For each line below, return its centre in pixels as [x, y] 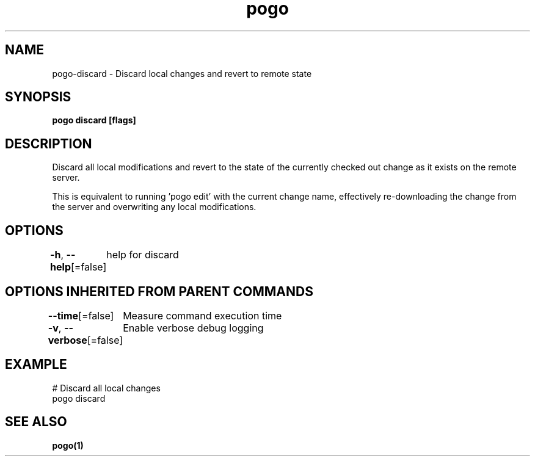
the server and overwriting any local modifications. [154, 207]
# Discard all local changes [106, 388]
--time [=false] [81, 315]
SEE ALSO [36, 422]
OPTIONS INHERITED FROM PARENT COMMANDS [159, 291]
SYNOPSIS [38, 97]
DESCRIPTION [49, 143]
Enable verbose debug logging [193, 328]
